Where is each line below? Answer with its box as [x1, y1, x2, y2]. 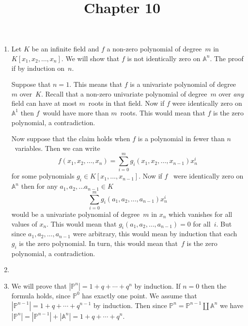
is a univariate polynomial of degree [130, 79, 236, 89]
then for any [21, 181, 58, 191]
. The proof [210, 53, 244, 63]
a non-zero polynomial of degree [107, 44, 202, 54]
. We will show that [61, 53, 120, 63]
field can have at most [11, 98, 77, 108]
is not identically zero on [127, 53, 201, 63]
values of [11, 218, 37, 228]
